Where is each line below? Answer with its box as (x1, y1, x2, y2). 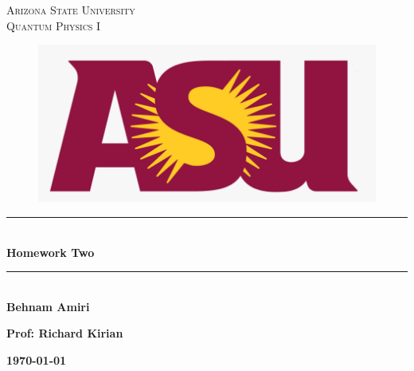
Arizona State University (6, 2, 135, 18)
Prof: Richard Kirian (6, 325, 123, 341)
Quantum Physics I (6, 17, 101, 34)
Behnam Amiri (6, 298, 90, 314)
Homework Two (6, 243, 95, 260)
